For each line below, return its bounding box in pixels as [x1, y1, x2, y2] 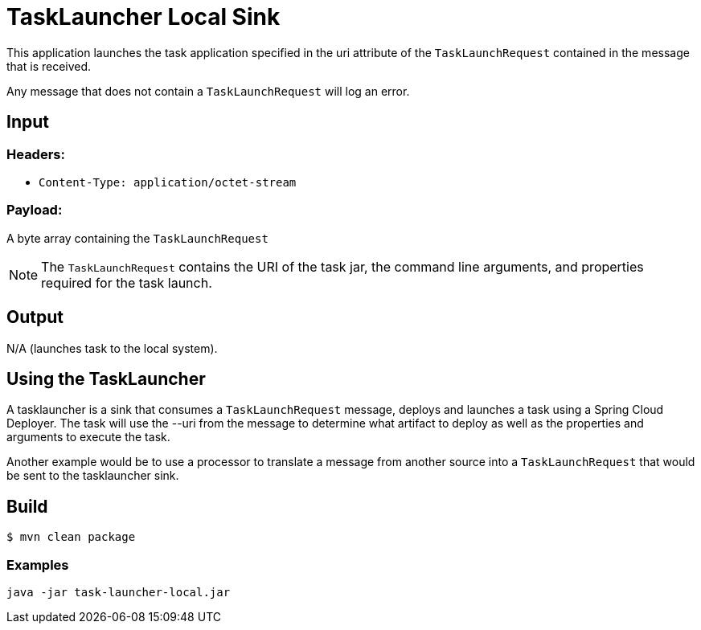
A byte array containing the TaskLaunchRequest [6, 231, 269, 245]
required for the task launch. [41, 274, 212, 291]
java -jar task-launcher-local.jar [6, 586, 231, 599]
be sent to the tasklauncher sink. [6, 468, 179, 483]
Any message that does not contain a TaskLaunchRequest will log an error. [6, 84, 410, 98]
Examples [6, 556, 69, 573]
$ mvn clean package [6, 530, 136, 544]
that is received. [6, 59, 92, 73]
